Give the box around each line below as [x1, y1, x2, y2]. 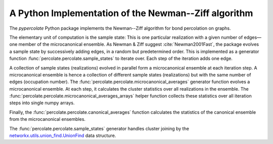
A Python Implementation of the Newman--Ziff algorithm [9, 8, 253, 19]
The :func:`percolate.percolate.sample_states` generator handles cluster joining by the [9, 125, 190, 131]
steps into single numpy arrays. [9, 100, 75, 106]
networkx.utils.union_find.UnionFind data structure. [9, 132, 116, 138]
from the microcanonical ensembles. [9, 116, 86, 122]
